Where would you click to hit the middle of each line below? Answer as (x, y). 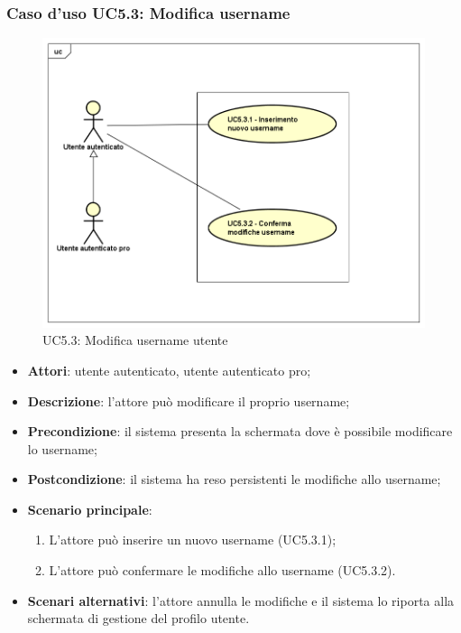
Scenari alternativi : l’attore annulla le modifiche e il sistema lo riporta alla (241, 600)
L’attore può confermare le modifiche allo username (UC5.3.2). (222, 570)
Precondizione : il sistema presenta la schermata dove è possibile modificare (240, 431)
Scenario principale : (90, 509)
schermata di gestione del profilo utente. (138, 618)
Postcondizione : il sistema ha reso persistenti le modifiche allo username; (234, 479)
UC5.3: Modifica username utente (135, 340)
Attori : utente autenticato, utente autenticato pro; (169, 370)
